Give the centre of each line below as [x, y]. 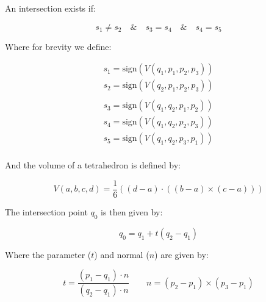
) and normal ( [122, 254]
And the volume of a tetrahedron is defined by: [93, 165]
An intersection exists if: [50, 8]
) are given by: [182, 254]
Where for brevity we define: [58, 46]
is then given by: [132, 212]
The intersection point [46, 212]
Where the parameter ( [48, 254]
